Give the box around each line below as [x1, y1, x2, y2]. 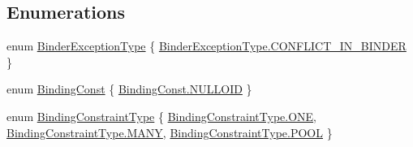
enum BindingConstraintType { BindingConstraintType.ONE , [6, 107, 317, 124]
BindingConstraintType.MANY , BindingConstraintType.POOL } [6, 123, 333, 141]
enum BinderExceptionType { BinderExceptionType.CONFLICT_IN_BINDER [6, 37, 407, 54]
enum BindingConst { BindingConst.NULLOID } [6, 80, 252, 97]
